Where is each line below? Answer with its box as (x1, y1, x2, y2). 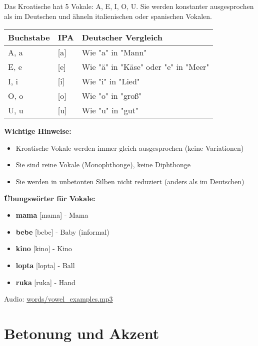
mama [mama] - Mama (15, 210, 88, 220)
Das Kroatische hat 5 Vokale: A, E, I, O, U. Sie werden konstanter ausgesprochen (4, 1, 254, 11)
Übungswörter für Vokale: (4, 193, 95, 203)
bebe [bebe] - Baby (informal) (15, 226, 109, 237)
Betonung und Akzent (4, 323, 159, 343)
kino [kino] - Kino (15, 243, 72, 254)
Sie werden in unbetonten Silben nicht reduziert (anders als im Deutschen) (15, 176, 244, 186)
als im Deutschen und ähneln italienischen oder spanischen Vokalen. (4, 10, 212, 21)
